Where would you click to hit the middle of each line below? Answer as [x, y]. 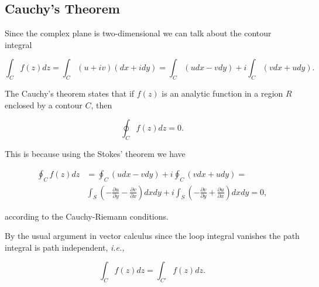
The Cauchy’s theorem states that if [70, 93]
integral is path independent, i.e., [65, 247]
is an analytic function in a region [222, 93]
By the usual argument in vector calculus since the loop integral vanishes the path [152, 236]
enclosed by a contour [44, 105]
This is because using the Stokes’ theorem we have [95, 154]
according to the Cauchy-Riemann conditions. [87, 216]
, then [102, 105]
